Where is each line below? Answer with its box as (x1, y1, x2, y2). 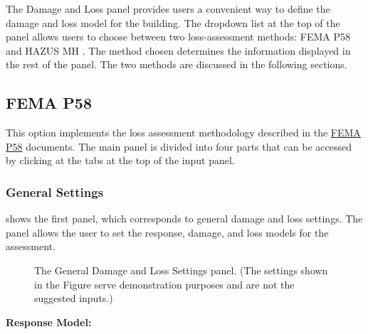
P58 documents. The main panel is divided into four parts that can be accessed (6, 139, 352, 153)
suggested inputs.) (34, 291, 113, 306)
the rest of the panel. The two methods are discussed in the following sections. (6, 57, 347, 72)
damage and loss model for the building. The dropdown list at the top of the (6, 15, 340, 30)
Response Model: (6, 314, 92, 329)
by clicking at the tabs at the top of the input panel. (6, 153, 235, 168)
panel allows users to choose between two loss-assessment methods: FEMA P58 (6, 29, 350, 44)
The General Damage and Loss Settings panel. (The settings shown (34, 262, 328, 277)
